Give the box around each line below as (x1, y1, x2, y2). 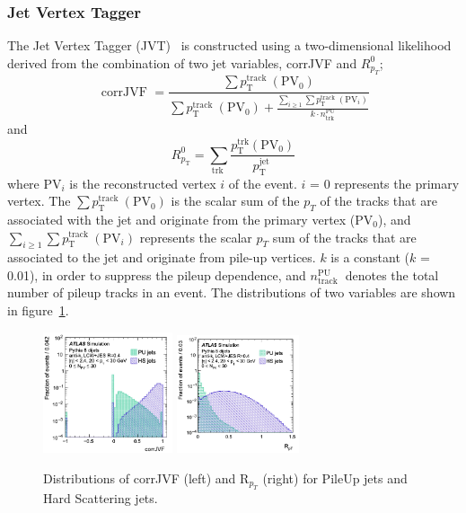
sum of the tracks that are (272, 227, 417, 246)
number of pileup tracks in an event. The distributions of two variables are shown (7, 283, 456, 302)
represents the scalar (139, 227, 252, 246)
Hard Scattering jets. (43, 489, 158, 508)
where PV (7, 173, 62, 192)
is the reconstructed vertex (69, 173, 216, 192)
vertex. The (7, 191, 71, 210)
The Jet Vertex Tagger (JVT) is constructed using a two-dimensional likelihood (7, 36, 452, 55)
